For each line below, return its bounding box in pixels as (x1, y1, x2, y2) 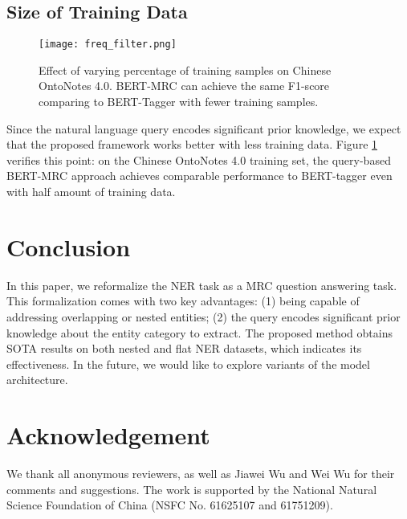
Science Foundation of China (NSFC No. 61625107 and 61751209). (6, 497, 333, 513)
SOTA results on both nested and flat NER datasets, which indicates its (6, 340, 362, 357)
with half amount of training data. (6, 183, 176, 200)
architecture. (6, 371, 68, 388)
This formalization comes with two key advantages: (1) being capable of (6, 292, 360, 309)
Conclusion (6, 230, 131, 263)
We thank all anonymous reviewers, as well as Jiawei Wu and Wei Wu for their (6, 465, 395, 482)
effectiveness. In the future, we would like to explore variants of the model (6, 355, 370, 372)
